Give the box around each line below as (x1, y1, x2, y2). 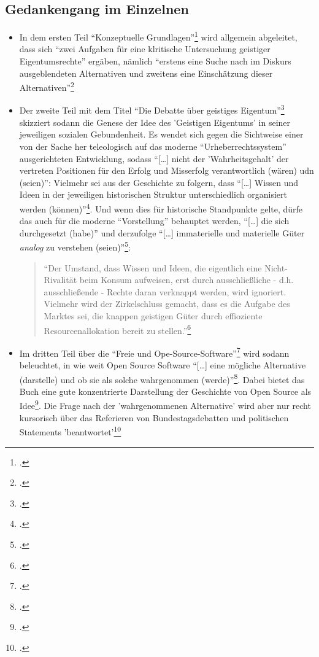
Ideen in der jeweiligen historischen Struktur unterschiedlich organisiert (19, 188, 287, 201)
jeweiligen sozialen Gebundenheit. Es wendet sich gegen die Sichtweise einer (19, 128, 304, 141)
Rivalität (44, 273, 77, 286)
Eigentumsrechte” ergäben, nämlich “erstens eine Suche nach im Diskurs (19, 55, 291, 68)
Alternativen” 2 (19, 79, 74, 93)
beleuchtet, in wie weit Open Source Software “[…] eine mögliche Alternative (19, 359, 306, 371)
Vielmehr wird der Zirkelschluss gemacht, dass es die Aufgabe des (44, 297, 290, 310)
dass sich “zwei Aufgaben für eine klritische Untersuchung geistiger (19, 42, 271, 55)
